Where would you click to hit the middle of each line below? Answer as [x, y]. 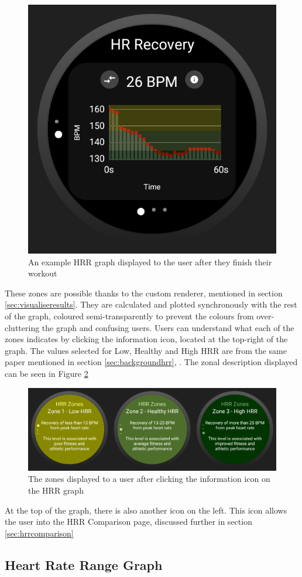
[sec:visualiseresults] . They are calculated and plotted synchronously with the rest [151, 304]
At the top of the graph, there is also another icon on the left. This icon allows [146, 510]
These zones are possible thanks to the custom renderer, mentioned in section [144, 293]
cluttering [22, 327]
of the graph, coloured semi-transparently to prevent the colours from [129, 316]
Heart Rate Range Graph [84, 564]
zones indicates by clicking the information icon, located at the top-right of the [146, 339]
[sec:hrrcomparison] [39, 533]
